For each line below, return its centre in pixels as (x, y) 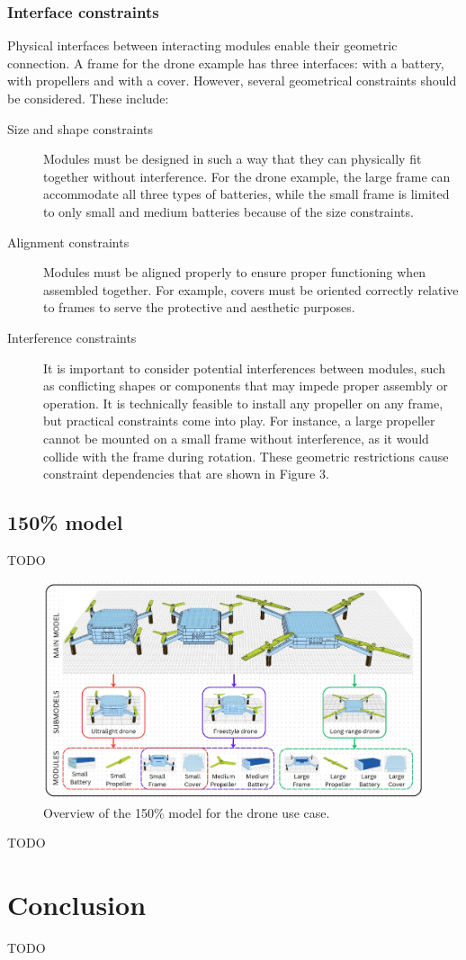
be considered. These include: (88, 98)
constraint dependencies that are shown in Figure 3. (186, 474)
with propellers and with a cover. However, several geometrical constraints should (232, 81)
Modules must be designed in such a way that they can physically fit (233, 159)
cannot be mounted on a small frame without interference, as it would (236, 438)
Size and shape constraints (81, 128)
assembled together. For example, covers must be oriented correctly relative (251, 289)
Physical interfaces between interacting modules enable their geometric (202, 45)
